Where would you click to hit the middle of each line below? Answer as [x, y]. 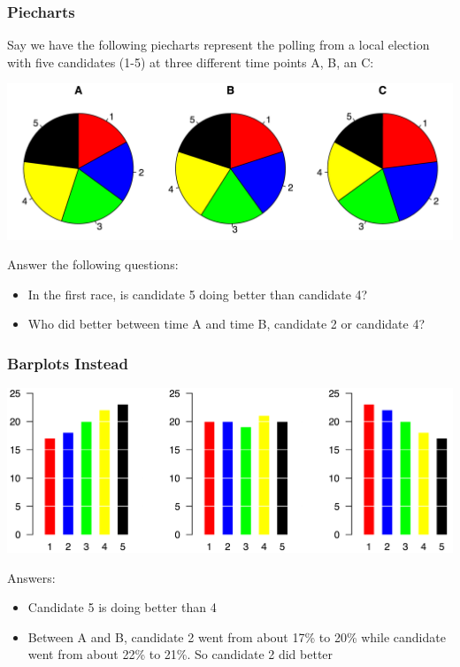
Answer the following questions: [93, 264]
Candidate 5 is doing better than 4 [122, 607]
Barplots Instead [68, 363]
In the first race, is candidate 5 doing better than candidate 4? [198, 294]
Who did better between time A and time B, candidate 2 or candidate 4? [226, 324]
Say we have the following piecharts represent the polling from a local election [218, 45]
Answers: [31, 577]
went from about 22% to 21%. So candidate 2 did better [180, 654]
